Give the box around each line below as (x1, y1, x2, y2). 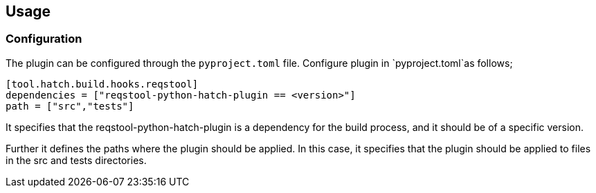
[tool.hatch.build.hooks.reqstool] (6, 78, 199, 90)
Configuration (6, 32, 82, 46)
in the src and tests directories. (6, 154, 147, 166)
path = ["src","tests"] (6, 100, 134, 112)
